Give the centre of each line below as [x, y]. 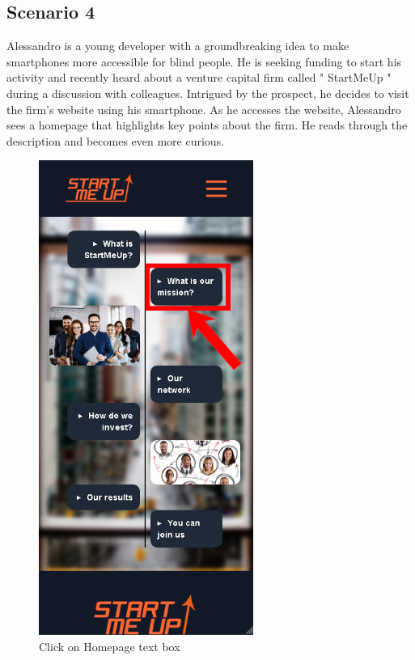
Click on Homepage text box [110, 646]
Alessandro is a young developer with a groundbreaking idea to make [178, 46]
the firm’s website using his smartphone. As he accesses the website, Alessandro [204, 109]
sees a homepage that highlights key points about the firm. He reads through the [207, 125]
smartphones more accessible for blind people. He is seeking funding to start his [204, 61]
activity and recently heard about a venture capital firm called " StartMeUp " [199, 77]
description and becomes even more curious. [116, 140]
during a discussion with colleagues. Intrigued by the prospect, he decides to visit [208, 93]
